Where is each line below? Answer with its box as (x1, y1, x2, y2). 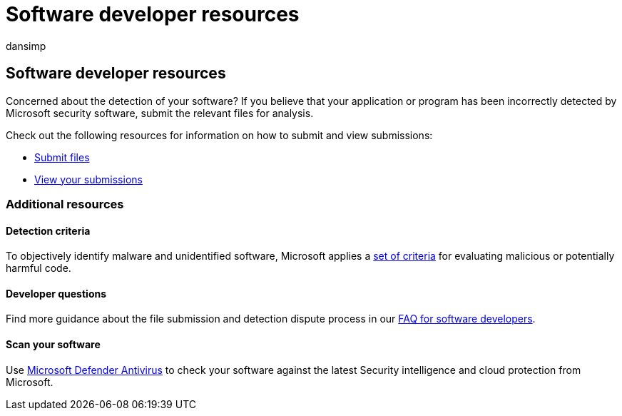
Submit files (34, 151, 90, 163)
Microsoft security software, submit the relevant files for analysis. (6, 106, 314, 119)
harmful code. (6, 262, 71, 275)
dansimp (6, 39, 46, 52)
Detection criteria (6, 224, 91, 237)
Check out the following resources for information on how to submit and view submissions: (6, 128, 433, 141)
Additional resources (6, 196, 124, 211)
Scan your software (6, 338, 101, 351)
